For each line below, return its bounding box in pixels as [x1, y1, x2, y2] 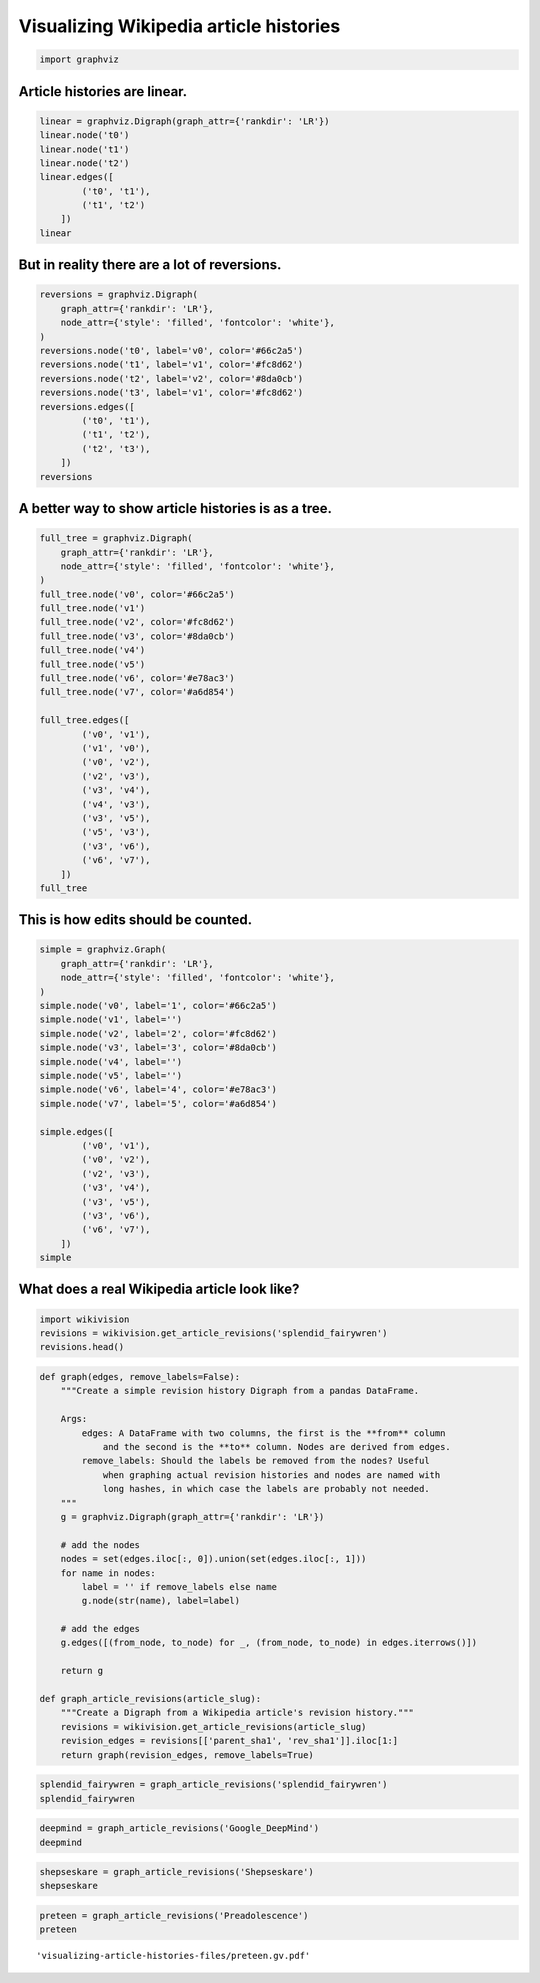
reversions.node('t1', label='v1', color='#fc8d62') [39, 359, 304, 370]
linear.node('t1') [39, 143, 130, 155]
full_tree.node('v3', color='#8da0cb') [39, 630, 235, 642]
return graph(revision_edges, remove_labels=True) [60, 1749, 314, 1760]
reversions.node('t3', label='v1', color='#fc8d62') [39, 387, 304, 399]
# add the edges [60, 1623, 140, 1635]
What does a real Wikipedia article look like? [18, 1281, 300, 1298]
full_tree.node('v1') [39, 603, 146, 614]
